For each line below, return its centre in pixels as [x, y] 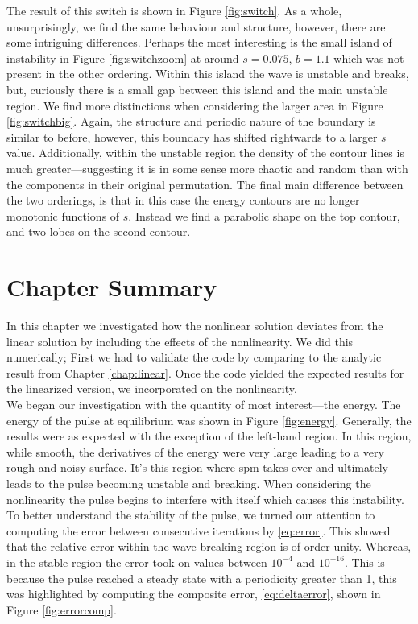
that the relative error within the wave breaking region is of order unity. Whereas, [209, 546]
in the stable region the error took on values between [137, 562]
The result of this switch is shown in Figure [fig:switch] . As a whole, [174, 10]
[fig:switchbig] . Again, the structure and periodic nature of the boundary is [191, 121]
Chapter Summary [112, 287]
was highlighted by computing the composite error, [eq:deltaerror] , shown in [194, 594]
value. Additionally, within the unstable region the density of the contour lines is [205, 153]
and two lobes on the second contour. [99, 231]
